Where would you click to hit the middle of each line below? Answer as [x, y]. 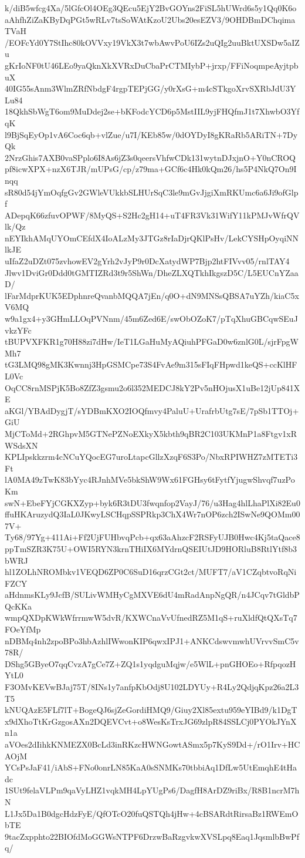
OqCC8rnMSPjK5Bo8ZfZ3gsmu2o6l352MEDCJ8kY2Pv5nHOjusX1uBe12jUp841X [152, 387]
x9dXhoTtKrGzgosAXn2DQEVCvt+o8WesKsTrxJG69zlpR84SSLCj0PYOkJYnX [151, 721]
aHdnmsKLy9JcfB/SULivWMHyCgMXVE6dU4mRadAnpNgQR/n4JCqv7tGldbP [152, 595]
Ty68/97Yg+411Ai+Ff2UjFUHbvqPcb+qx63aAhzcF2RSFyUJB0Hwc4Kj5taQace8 [152, 537]
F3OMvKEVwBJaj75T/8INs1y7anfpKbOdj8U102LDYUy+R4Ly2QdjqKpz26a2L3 [152, 687]
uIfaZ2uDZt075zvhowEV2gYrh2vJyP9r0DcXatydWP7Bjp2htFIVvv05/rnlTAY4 [147, 261]
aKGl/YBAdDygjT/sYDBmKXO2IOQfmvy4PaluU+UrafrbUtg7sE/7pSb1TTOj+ [152, 410]
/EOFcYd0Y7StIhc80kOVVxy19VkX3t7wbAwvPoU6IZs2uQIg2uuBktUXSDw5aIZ [152, 42]
